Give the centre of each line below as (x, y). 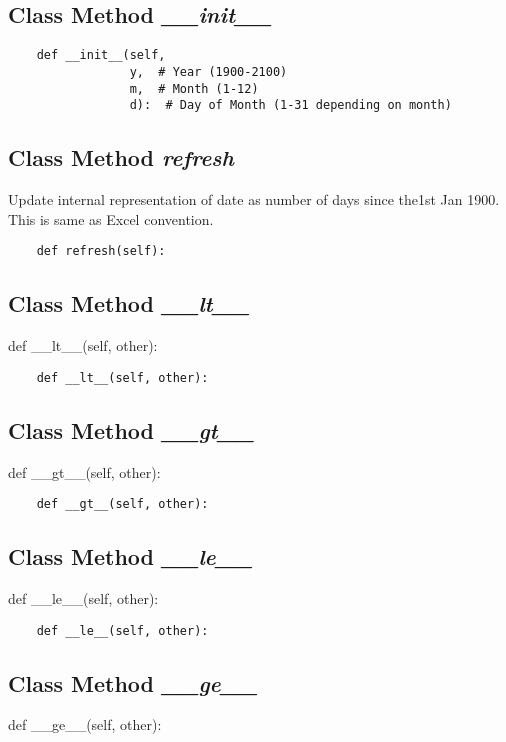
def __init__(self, (101, 55)
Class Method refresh (121, 157)
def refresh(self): (101, 251)
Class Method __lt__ (129, 303)
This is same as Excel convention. (111, 218)
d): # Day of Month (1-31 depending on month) (290, 105)
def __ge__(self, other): (85, 724)
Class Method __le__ (130, 556)
